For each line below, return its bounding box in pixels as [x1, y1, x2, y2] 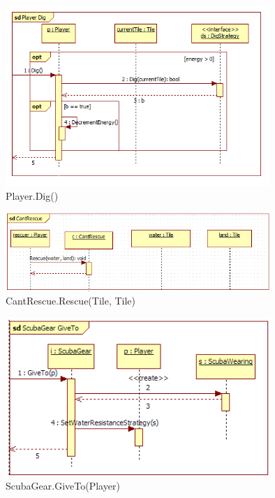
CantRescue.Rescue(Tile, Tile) [6, 293, 136, 308]
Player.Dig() [6, 189, 59, 203]
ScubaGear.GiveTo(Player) [6, 478, 120, 493]
